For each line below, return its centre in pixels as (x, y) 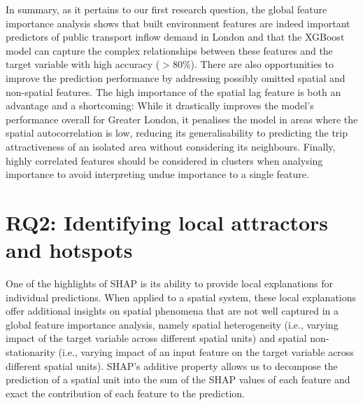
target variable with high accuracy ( (83, 64)
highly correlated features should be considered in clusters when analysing (164, 160)
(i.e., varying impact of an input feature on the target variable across (206, 352)
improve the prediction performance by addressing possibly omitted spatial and (176, 77)
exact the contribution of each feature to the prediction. (125, 393)
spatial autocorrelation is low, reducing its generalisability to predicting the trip (177, 133)
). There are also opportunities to (262, 64)
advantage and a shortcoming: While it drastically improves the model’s (160, 105)
